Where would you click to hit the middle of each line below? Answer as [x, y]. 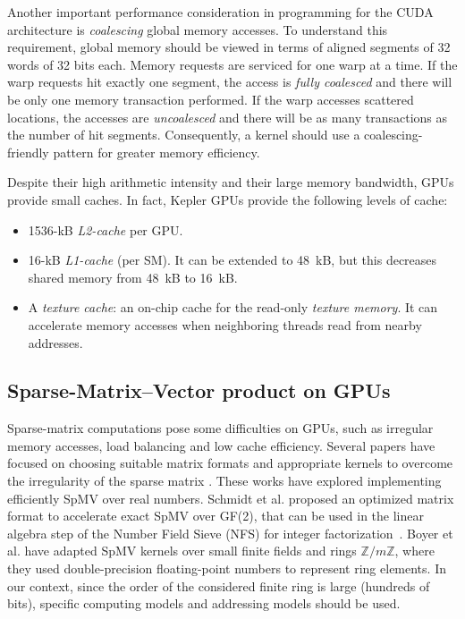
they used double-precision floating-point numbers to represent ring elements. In [227, 568]
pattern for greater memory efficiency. [156, 152]
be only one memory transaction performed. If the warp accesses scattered [211, 99]
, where [414, 551]
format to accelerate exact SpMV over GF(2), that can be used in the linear [216, 516]
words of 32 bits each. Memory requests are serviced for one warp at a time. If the [232, 64]
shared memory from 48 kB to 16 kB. [133, 277]
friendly [28, 152]
